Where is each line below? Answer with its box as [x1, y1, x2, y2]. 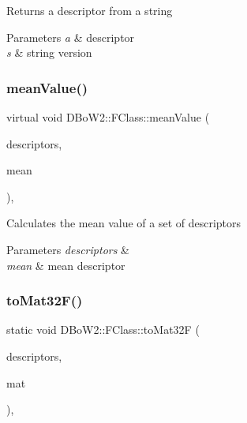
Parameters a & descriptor [6, 28, 135, 45]
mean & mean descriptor [6, 256, 125, 273]
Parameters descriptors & [6, 241, 129, 257]
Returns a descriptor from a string [6, 2, 173, 18]
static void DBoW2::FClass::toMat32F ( [6, 321, 200, 338]
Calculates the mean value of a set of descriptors [6, 215, 241, 231]
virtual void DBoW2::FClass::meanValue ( [6, 109, 210, 125]
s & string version [6, 44, 92, 61]
